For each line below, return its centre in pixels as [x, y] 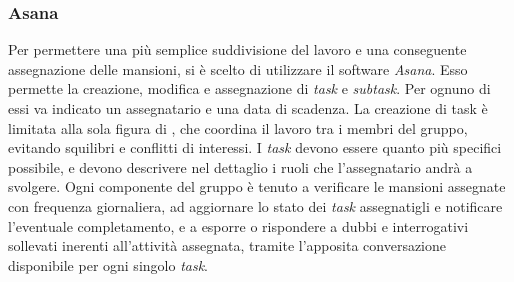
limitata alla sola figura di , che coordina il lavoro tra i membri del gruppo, [238, 127]
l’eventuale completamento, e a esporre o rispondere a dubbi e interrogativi [238, 225]
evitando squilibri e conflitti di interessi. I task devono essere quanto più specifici [255, 147]
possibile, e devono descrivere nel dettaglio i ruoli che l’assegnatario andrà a [240, 166]
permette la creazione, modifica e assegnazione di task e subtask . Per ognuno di [249, 88]
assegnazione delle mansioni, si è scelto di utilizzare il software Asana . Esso [238, 68]
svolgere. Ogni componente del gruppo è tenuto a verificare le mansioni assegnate [257, 186]
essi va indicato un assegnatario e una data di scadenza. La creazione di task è [248, 108]
